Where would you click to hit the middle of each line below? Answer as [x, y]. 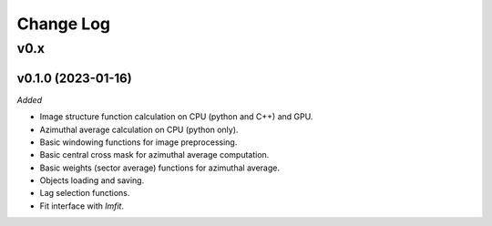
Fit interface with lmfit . [82, 206]
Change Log [64, 24]
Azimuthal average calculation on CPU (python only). [139, 129]
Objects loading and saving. [92, 180]
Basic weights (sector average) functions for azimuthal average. [159, 168]
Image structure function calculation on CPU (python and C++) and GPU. [176, 117]
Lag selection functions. [85, 193]
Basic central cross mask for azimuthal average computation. [154, 155]
